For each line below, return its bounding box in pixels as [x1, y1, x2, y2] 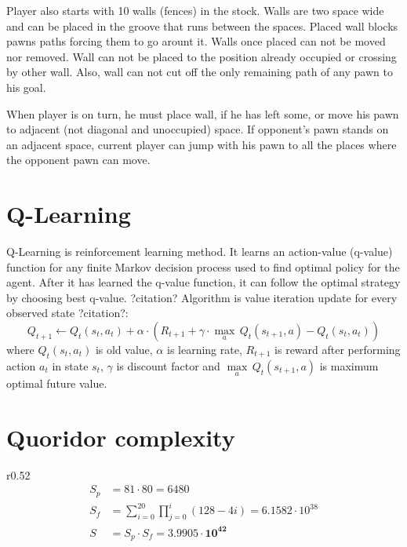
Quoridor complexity [6, 421, 235, 453]
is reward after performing [274, 341, 401, 358]
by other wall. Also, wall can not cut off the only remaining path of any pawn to [6, 64, 393, 80]
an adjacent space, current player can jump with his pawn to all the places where [6, 136, 397, 152]
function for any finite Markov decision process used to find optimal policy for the [6, 258, 400, 275]
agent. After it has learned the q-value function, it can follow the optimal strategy [6, 274, 401, 290]
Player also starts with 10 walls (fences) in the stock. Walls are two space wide [6, 2, 384, 18]
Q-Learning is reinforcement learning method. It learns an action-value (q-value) [6, 243, 393, 260]
